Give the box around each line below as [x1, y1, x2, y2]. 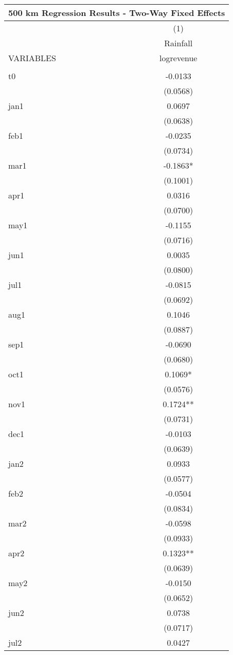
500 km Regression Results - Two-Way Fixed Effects [8, 7, 225, 19]
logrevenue [159, 52, 198, 64]
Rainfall [164, 37, 193, 49]
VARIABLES [8, 52, 56, 64]
